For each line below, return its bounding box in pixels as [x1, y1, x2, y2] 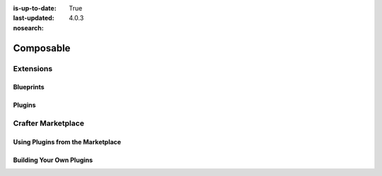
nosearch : [13, 23, 44, 32]
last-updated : [13, 14, 54, 23]
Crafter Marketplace [13, 118, 85, 128]
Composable [13, 42, 71, 54]
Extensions [13, 63, 53, 73]
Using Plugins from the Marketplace [13, 137, 122, 146]
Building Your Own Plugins [13, 156, 93, 164]
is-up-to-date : [13, 4, 57, 12]
